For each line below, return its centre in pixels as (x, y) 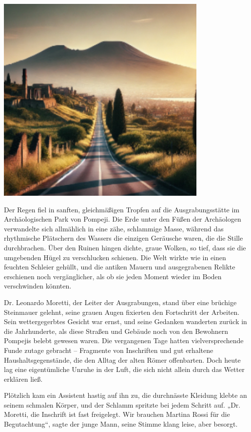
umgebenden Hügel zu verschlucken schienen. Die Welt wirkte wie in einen (115, 257)
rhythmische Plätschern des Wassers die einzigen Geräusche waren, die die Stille (124, 238)
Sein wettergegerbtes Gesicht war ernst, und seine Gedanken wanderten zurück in (125, 321)
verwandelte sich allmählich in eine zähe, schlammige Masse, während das (114, 228)
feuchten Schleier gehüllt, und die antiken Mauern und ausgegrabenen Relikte (120, 267)
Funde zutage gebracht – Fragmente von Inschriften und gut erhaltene (109, 350)
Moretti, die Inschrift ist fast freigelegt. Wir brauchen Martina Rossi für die (117, 414)
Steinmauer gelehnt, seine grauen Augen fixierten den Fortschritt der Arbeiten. (122, 312)
